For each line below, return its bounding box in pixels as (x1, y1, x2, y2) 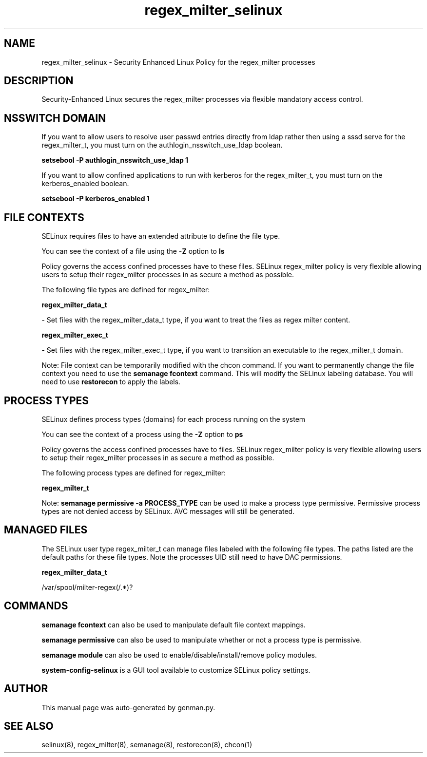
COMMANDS (4, 600, 68, 612)
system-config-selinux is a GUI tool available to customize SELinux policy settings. (41, 665, 311, 674)
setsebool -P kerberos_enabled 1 (41, 194, 150, 203)
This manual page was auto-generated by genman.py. (41, 703, 215, 712)
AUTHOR (4, 682, 48, 695)
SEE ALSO (4, 719, 54, 732)
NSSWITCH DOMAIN (4, 112, 106, 124)
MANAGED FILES (4, 524, 88, 536)
